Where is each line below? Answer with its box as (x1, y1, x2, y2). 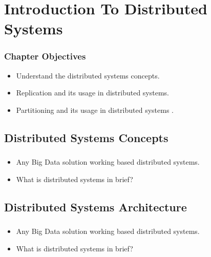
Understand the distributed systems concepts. (16, 70, 160, 81)
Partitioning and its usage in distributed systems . (16, 104, 174, 115)
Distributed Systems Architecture (4, 199, 187, 214)
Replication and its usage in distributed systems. (16, 87, 169, 98)
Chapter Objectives (4, 50, 86, 63)
